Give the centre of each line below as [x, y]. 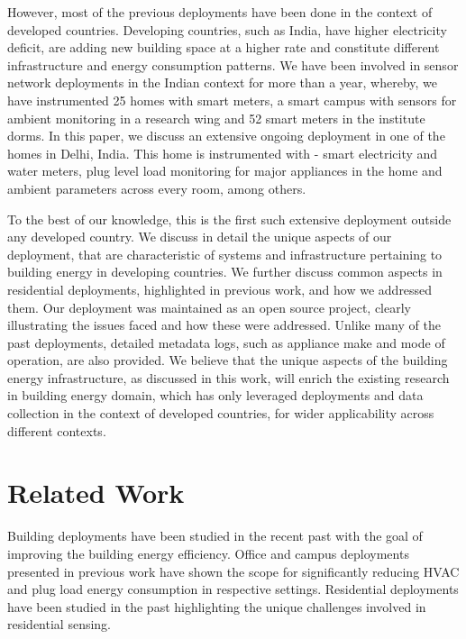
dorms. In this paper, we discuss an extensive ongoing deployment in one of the [226, 136]
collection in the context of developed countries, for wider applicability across [221, 413]
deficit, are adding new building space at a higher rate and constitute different [224, 47]
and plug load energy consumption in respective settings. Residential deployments [233, 589]
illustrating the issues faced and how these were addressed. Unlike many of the [224, 325]
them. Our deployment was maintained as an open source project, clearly [209, 307]
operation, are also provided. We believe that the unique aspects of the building [228, 360]
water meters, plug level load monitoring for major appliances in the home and [225, 171]
